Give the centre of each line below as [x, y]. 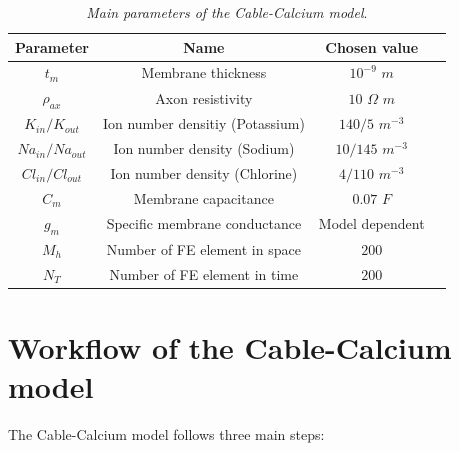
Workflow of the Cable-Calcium [230, 346]
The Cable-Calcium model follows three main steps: [166, 434]
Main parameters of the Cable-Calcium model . [227, 12]
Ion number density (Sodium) [204, 148]
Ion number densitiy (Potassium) [203, 123]
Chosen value [372, 46]
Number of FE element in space [203, 248]
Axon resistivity [204, 97]
